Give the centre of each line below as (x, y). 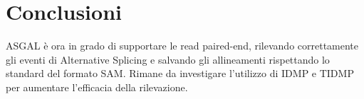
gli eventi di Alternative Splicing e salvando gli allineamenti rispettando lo (168, 59)
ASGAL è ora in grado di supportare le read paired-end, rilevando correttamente (182, 46)
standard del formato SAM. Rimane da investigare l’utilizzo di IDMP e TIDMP (180, 73)
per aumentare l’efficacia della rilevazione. (97, 87)
